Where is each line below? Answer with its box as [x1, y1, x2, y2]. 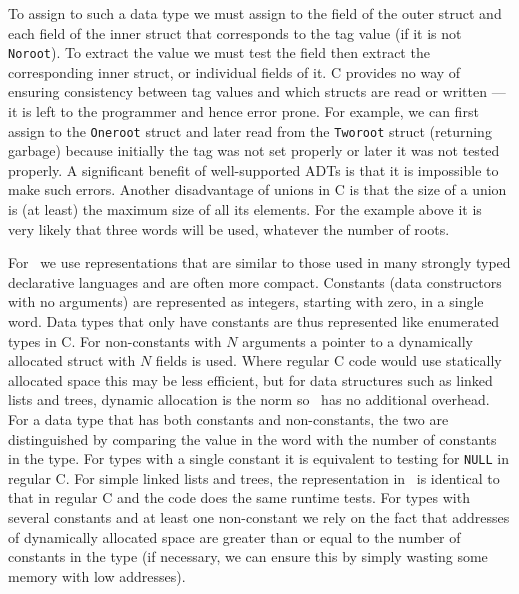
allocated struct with [8, 350, 136, 371]
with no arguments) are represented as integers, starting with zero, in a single [8, 291, 484, 312]
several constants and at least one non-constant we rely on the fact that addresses [8, 507, 510, 528]
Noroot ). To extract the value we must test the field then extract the [8, 42, 430, 63]
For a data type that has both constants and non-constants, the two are [8, 409, 449, 429]
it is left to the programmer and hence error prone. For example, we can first [8, 101, 479, 122]
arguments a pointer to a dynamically [242, 330, 473, 351]
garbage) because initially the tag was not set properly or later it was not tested [8, 140, 500, 161]
